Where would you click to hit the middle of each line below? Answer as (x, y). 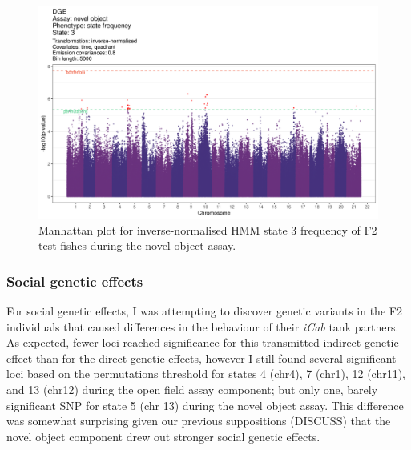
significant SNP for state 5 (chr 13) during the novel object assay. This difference (205, 405)
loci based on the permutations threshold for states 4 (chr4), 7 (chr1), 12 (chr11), (206, 374)
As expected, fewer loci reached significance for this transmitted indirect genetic (203, 342)
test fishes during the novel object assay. (137, 245)
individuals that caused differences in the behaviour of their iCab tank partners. (203, 326)
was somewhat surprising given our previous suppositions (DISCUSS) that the (199, 421)
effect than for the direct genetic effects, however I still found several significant (201, 358)
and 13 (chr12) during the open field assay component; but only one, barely (192, 389)
